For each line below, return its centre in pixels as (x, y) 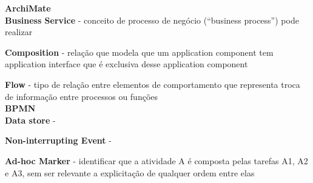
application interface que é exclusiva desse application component (126, 64)
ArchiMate (28, 8)
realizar (19, 32)
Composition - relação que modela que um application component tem (139, 52)
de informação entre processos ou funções (82, 96)
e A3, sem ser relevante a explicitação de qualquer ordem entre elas (130, 172)
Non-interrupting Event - (58, 140)
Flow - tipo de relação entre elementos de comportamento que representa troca (153, 84)
